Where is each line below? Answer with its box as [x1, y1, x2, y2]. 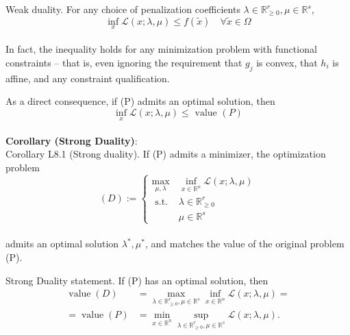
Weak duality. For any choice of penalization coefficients [5, 2, 240, 16]
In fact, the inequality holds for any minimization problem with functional [5, 42, 317, 56]
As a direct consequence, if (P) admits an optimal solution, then [5, 94, 275, 108]
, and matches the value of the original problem [145, 236, 345, 251]
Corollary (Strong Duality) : [5, 133, 138, 147]
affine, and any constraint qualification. [5, 71, 170, 85]
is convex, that [256, 55, 318, 69]
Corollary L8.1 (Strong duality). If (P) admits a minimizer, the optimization [5, 147, 326, 161]
